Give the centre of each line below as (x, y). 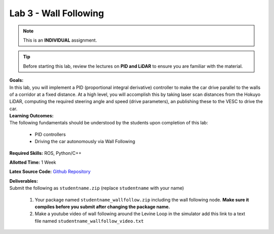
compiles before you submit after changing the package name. (102, 207)
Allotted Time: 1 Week (33, 162)
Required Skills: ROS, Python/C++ (45, 153)
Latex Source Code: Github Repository (50, 172)
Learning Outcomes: (31, 116)
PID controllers (50, 134)
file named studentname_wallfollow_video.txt (89, 221)
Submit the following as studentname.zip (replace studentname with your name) (97, 188)
